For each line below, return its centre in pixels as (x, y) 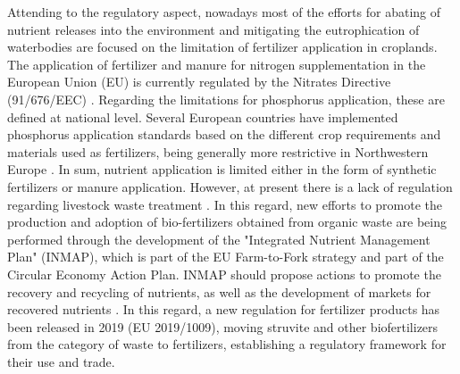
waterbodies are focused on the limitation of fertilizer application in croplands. (222, 47)
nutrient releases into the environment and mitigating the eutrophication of (213, 29)
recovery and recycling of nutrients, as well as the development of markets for (219, 291)
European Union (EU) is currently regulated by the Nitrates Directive (199, 82)
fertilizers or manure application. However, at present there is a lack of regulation (230, 186)
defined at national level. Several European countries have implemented (203, 116)
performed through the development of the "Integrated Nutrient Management (219, 239)
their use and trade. (61, 361)
